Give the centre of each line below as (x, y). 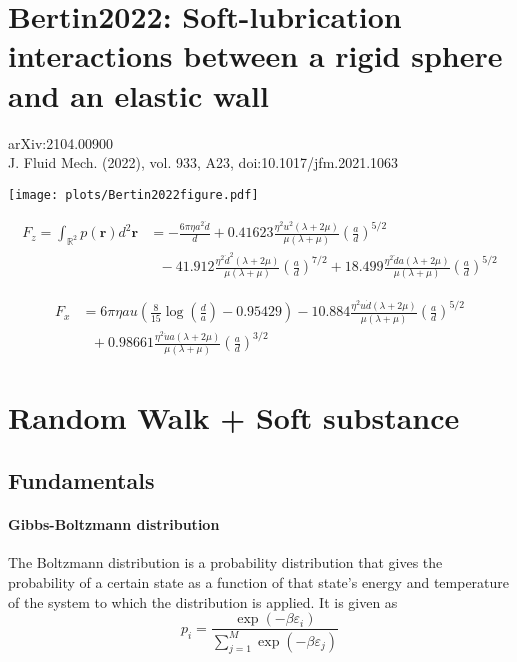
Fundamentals (81, 480)
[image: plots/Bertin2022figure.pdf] (133, 194)
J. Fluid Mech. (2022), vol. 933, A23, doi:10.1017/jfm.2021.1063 (203, 162)
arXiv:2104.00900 (61, 142)
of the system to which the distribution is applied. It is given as (203, 601)
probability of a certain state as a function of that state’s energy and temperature (259, 582)
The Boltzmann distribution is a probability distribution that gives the (225, 562)
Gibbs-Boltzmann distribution (114, 524)
